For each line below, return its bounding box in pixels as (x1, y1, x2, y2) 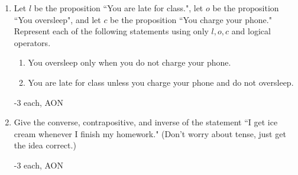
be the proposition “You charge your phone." (110, 13, 272, 25)
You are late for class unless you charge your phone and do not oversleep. (28, 76, 294, 88)
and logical (231, 25, 271, 37)
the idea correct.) (14, 139, 76, 151)
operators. (14, 36, 51, 48)
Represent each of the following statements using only (14, 25, 209, 37)
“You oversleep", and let (14, 13, 101, 25)
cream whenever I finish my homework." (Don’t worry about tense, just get (14, 127, 286, 140)
